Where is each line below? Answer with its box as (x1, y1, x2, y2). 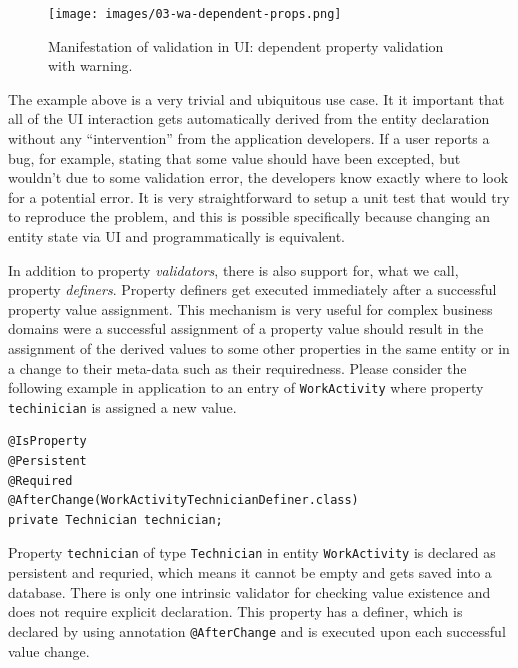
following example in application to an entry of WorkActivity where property (8, 377, 484, 398)
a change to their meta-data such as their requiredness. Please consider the (8, 357, 467, 378)
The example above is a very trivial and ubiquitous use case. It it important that (8, 88, 505, 109)
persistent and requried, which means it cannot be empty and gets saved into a (8, 562, 492, 583)
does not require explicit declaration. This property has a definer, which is (8, 601, 463, 622)
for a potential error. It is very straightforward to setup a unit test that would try (8, 186, 510, 207)
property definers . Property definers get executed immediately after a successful (8, 279, 497, 300)
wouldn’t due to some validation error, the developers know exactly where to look (8, 167, 509, 188)
